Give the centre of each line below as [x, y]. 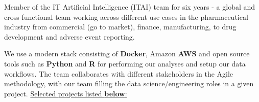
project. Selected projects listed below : [66, 93]
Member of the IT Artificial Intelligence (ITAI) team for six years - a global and [130, 7]
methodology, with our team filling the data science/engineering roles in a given [129, 83]
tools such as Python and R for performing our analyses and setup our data [125, 63]
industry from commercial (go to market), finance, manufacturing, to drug [120, 27]
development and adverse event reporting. [69, 36]
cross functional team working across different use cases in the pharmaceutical [126, 16]
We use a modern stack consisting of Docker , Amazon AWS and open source [127, 54]
